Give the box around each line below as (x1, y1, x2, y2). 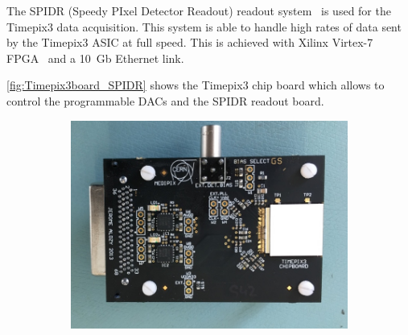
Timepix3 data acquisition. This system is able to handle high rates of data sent (6, 18, 402, 35)
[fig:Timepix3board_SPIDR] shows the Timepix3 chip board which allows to (6, 77, 385, 93)
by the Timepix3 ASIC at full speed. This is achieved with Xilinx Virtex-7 (6, 34, 373, 51)
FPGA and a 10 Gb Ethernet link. (6, 49, 184, 66)
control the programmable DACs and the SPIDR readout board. (6, 92, 324, 109)
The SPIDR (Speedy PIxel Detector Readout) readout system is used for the (6, 2, 391, 19)
